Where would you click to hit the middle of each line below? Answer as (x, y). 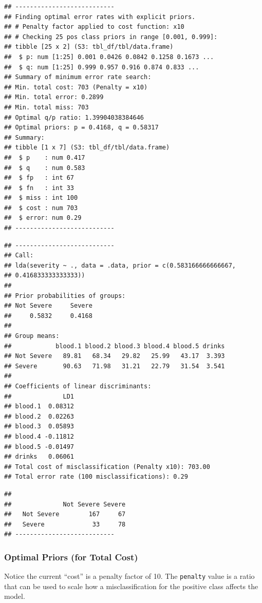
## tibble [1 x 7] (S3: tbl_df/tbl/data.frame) (87, 148)
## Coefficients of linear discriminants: (78, 386)
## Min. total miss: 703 (46, 107)
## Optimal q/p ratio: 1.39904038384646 (74, 117)
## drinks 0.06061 (39, 457)
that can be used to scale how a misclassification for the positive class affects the (131, 586)
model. (15, 596)
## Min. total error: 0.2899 (54, 97)
